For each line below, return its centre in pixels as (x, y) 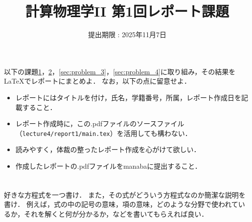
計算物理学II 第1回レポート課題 (127, 11)
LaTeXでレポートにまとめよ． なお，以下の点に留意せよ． (98, 81)
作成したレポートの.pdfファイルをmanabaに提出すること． (108, 166)
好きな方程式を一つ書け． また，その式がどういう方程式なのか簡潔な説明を (125, 194)
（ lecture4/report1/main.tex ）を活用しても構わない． (103, 133)
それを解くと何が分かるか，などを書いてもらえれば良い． (116, 213)
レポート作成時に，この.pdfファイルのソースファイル (100, 123)
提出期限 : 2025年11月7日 (127, 34)
